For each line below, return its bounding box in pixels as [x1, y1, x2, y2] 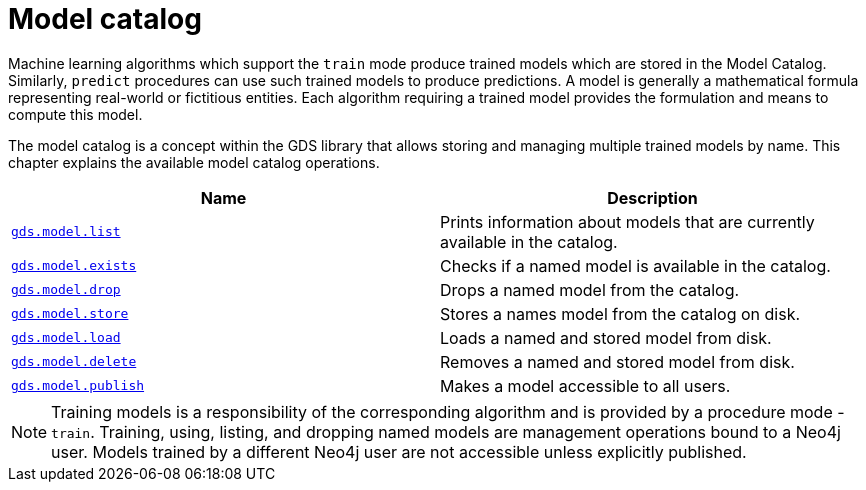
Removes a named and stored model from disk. [440, 351, 795, 372]
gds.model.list [11, 224, 121, 240]
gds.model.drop [11, 282, 121, 298]
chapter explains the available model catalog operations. [8, 153, 380, 171]
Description [607, 187, 698, 208]
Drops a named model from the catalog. [440, 279, 740, 300]
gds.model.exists [11, 258, 137, 274]
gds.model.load [11, 330, 121, 346]
